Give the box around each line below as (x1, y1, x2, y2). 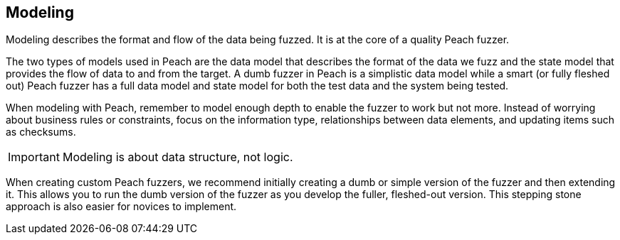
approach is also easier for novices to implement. (6, 200, 237, 213)
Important (8, 150, 60, 165)
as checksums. (6, 126, 76, 138)
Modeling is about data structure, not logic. (62, 150, 293, 165)
